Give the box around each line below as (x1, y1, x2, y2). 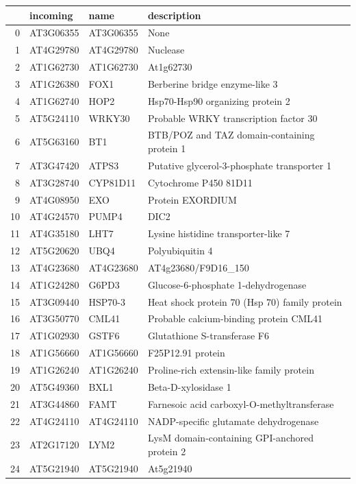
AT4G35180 (29, 226, 79, 241)
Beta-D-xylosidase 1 (147, 379, 231, 394)
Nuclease (147, 43, 185, 57)
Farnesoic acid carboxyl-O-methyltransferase (147, 396, 334, 411)
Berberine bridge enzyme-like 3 (147, 76, 278, 90)
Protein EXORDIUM (147, 192, 237, 206)
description (147, 8, 201, 22)
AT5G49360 (29, 379, 79, 394)
